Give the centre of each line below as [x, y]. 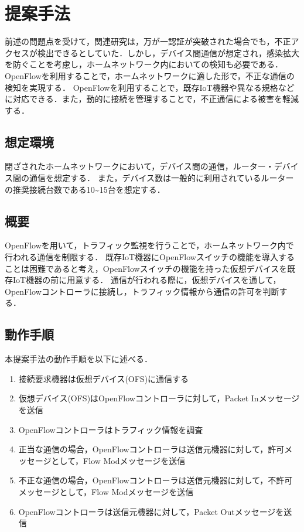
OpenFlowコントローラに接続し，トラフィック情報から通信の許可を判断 [142, 291]
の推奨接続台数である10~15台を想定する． [85, 189]
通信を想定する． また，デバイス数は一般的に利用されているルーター [161, 178]
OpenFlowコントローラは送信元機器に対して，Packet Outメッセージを [151, 511]
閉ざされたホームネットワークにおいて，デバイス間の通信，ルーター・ [139, 166]
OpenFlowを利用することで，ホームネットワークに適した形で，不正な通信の [150, 75]
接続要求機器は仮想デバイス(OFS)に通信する [104, 378]
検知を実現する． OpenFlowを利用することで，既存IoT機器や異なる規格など [150, 87]
